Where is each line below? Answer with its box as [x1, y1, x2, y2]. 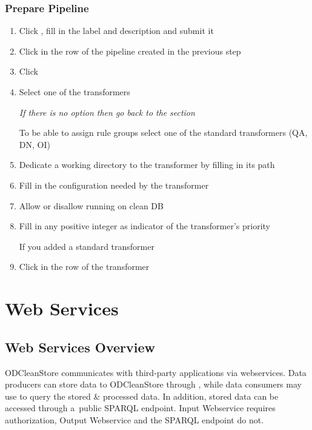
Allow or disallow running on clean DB [19, 199, 164, 212]
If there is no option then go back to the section [19, 106, 195, 118]
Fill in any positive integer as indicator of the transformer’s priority [19, 220, 270, 232]
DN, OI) [19, 138, 50, 150]
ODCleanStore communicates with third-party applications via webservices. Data [5, 366, 307, 378]
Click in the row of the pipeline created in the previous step [19, 44, 241, 57]
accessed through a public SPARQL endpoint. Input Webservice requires [5, 401, 276, 414]
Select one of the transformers [19, 86, 130, 98]
